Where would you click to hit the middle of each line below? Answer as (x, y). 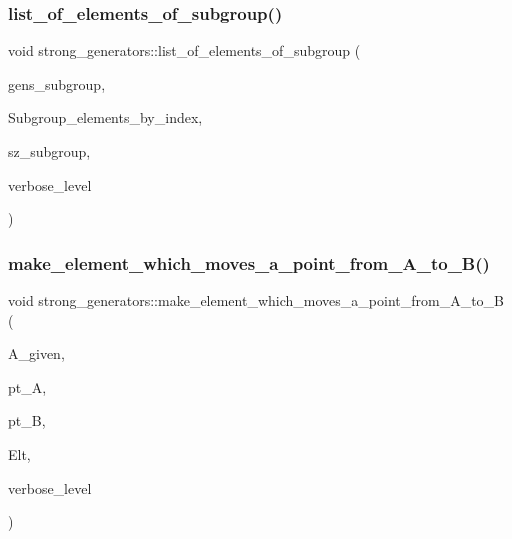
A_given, (36, 353)
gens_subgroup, (57, 83)
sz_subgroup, (49, 151)
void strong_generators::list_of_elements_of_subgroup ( (184, 50)
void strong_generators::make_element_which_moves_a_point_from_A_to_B (256, 300)
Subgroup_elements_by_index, (105, 117)
